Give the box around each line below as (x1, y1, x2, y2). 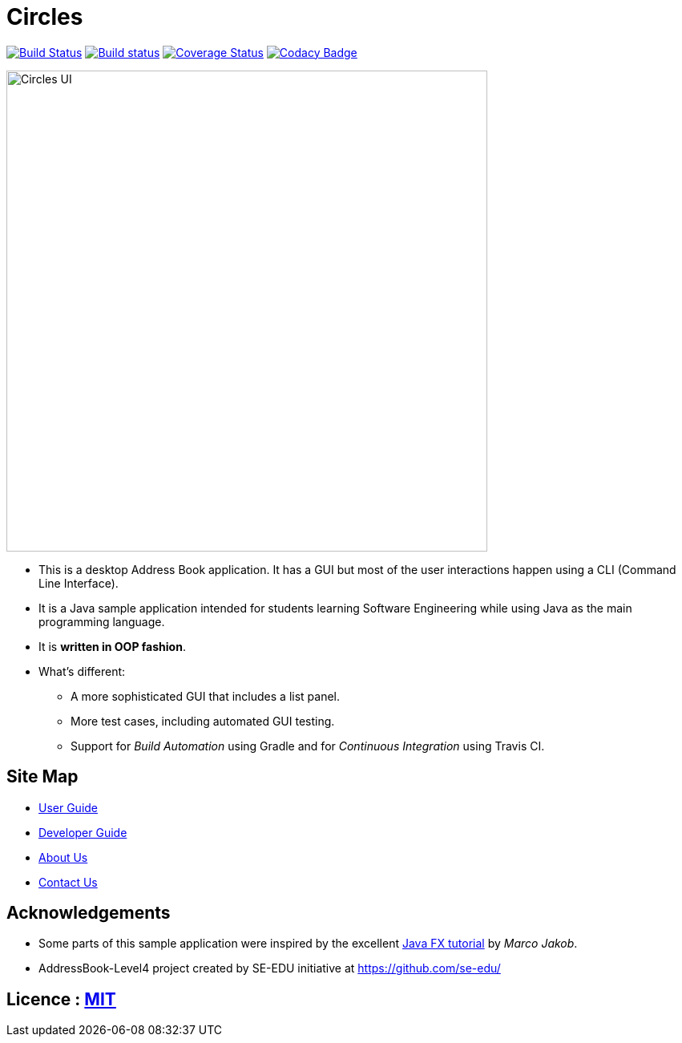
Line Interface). (38, 576, 119, 590)
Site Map (6, 766, 79, 787)
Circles (6, 3, 83, 30)
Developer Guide (38, 825, 127, 839)
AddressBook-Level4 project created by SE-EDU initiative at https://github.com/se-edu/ (38, 961, 501, 976)
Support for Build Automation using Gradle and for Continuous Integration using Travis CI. (71, 738, 545, 753)
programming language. (38, 614, 165, 629)
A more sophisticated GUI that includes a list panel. (71, 689, 340, 703)
